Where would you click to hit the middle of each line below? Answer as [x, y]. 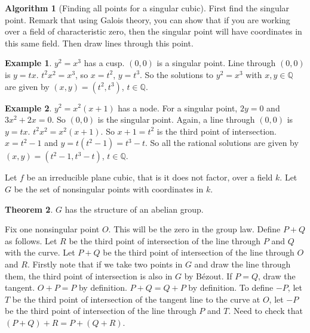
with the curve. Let [40, 252]
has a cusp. [104, 63]
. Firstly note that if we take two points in [105, 264]
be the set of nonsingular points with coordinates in [109, 189]
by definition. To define [231, 287]
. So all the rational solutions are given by [222, 143]
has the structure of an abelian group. [134, 209]
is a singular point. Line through [216, 63]
